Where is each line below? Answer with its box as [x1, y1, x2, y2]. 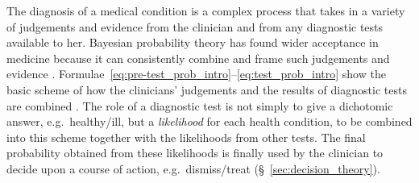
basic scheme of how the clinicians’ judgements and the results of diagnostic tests [6, 81, 407, 98]
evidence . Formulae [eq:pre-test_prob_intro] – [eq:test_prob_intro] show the [6, 65, 386, 82]
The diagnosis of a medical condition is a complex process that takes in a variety [6, 2, 405, 19]
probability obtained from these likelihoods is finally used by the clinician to [6, 144, 384, 161]
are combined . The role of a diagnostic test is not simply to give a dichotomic [6, 97, 393, 114]
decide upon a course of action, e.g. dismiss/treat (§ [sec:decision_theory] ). [6, 160, 380, 177]
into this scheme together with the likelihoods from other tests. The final [6, 128, 366, 145]
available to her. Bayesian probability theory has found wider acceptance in [6, 34, 379, 51]
